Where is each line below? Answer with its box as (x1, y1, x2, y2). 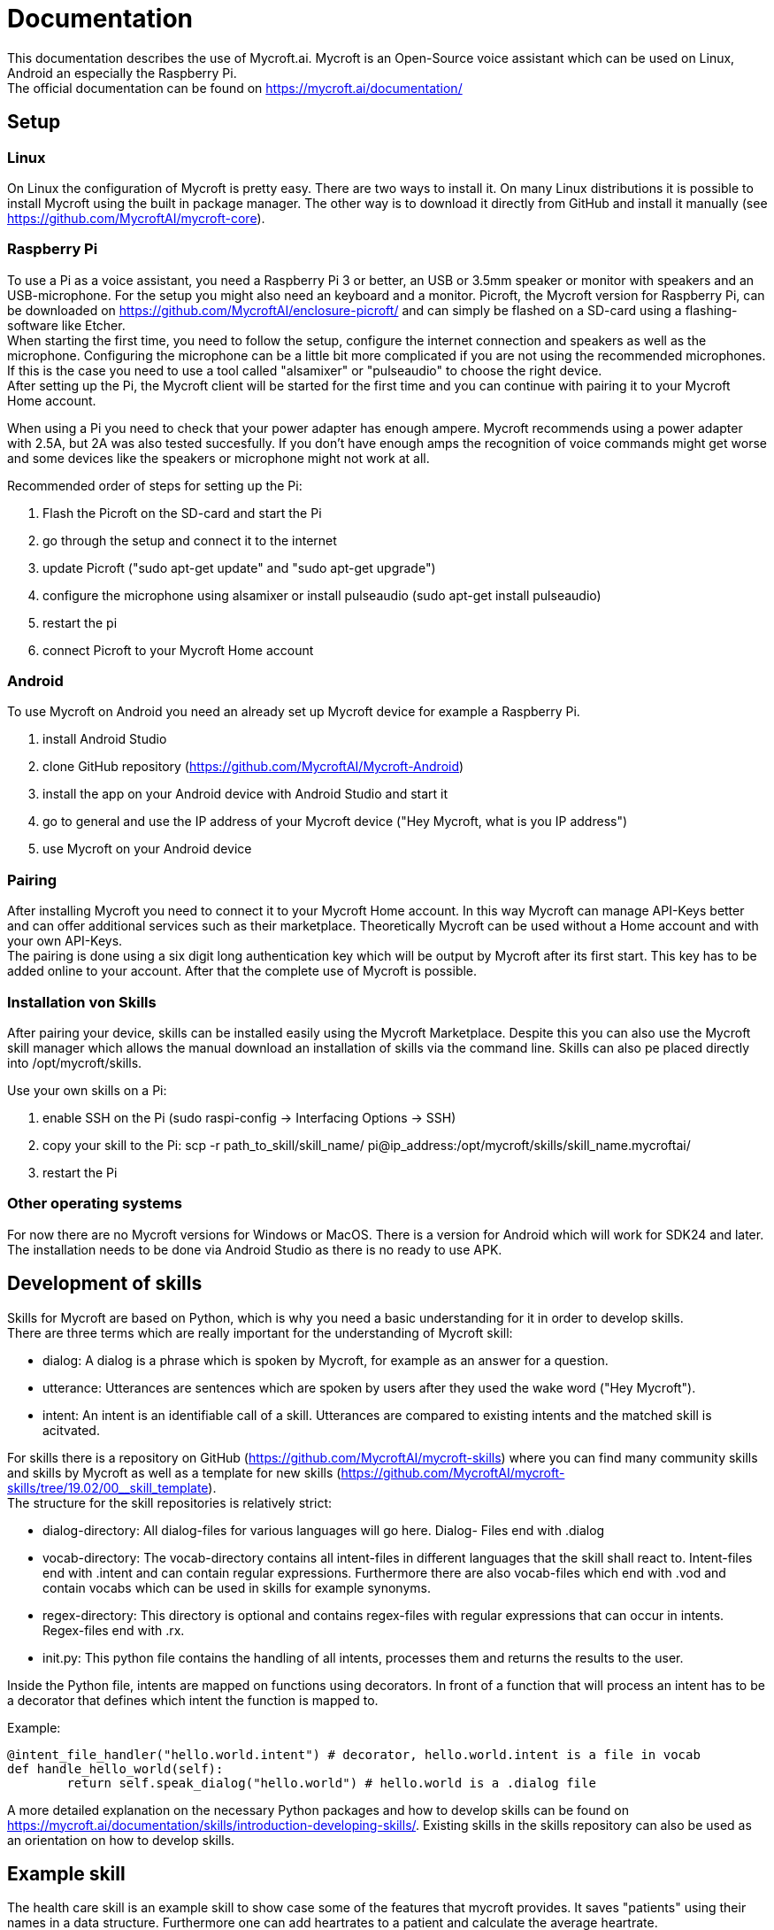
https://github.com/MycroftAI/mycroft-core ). (7, 210, 265, 226)
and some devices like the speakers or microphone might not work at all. (7, 450, 430, 466)
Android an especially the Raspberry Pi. (7, 65, 237, 81)
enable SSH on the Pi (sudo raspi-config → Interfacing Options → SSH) (42, 1109, 456, 1125)
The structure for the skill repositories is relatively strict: (7, 1494, 333, 1510)
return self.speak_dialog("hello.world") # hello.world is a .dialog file (66, 1775, 596, 1790)
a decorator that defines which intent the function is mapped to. (7, 1692, 379, 1708)
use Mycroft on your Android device (42, 841, 252, 857)
